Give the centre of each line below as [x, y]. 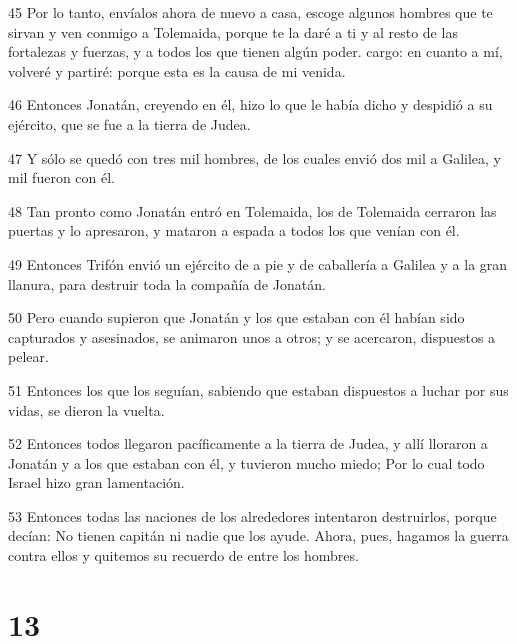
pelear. [28, 356]
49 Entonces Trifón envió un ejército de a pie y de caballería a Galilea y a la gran [258, 263]
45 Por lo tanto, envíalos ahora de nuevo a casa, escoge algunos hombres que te [250, 12]
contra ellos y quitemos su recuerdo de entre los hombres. [183, 555]
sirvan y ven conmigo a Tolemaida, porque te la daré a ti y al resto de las [233, 31]
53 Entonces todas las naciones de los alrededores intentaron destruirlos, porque [252, 515]
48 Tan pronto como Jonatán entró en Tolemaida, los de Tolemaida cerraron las [252, 210]
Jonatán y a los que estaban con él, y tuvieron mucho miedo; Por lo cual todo [246, 462]
